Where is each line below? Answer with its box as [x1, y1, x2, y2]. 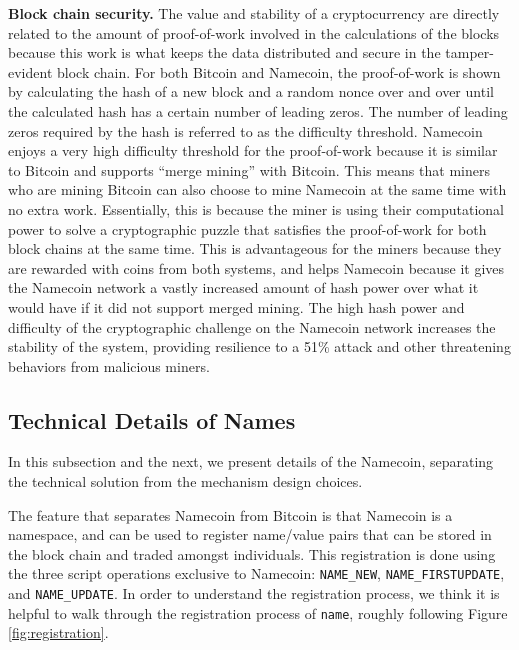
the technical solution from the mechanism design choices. [8, 471, 363, 492]
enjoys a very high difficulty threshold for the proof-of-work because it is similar [8, 140, 498, 161]
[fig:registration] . [8, 622, 109, 643]
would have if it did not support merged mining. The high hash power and [8, 296, 465, 317]
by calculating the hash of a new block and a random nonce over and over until [8, 81, 494, 102]
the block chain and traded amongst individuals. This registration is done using [8, 543, 496, 564]
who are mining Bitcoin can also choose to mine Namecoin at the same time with [8, 179, 507, 200]
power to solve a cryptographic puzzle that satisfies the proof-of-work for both [8, 218, 487, 239]
